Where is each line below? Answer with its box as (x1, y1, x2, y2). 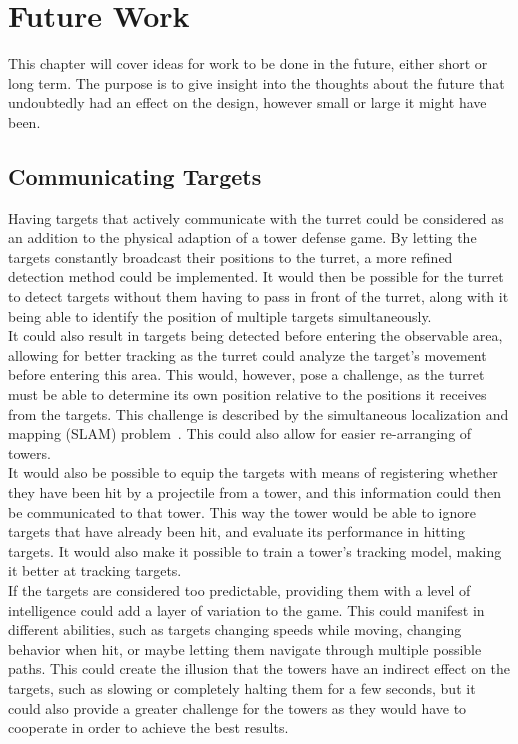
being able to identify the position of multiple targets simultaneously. (8, 305, 432, 326)
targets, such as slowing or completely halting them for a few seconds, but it (8, 677, 476, 698)
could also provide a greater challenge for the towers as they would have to (8, 697, 467, 718)
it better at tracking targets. (8, 560, 182, 581)
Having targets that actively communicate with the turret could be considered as (8, 207, 504, 228)
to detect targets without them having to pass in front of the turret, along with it (8, 286, 509, 307)
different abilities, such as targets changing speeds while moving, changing (8, 619, 462, 640)
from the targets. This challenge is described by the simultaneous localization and (8, 403, 509, 424)
